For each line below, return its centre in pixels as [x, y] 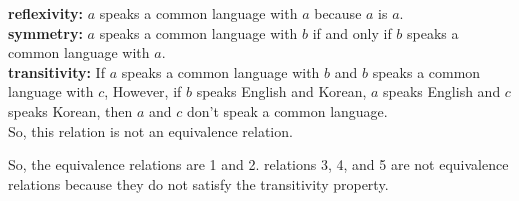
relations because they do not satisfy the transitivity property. [198, 183]
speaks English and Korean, [281, 91]
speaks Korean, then [70, 110]
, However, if [143, 91]
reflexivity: [46, 13]
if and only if [352, 32]
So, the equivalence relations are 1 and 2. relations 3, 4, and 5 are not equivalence [258, 164]
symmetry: [45, 32]
